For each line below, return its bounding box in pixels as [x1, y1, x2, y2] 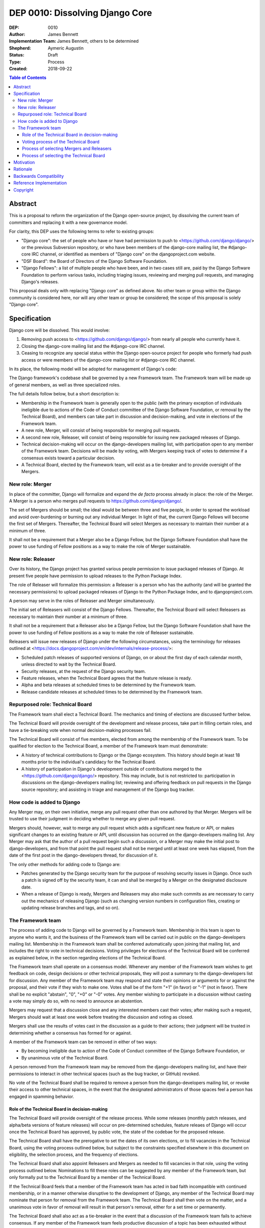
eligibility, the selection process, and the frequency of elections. [9, 1152, 139, 1158]
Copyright [13, 187, 34, 193]
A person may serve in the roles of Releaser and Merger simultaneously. [9, 598, 155, 604]
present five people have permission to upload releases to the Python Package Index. [9, 573, 182, 579]
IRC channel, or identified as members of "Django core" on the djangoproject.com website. [31, 251, 216, 257]
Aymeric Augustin [48, 45, 84, 51]
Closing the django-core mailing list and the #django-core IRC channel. [21, 343, 165, 349]
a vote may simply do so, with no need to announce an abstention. [9, 998, 143, 1004]
